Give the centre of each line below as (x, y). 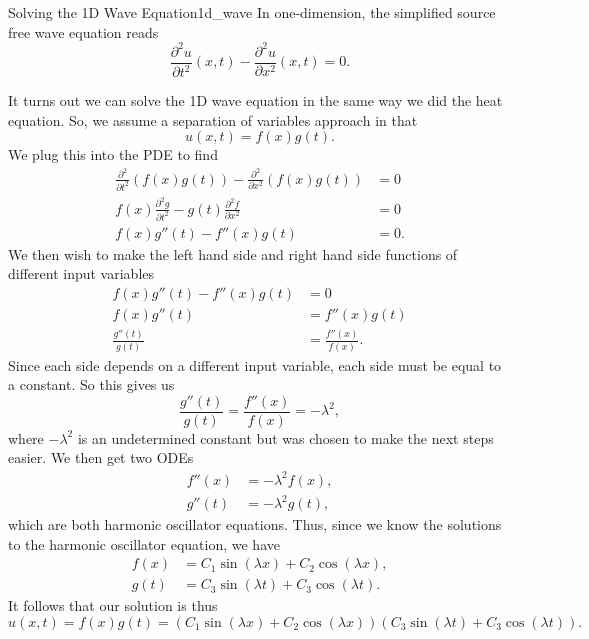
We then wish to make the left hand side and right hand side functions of (233, 253)
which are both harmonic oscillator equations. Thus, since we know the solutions (255, 524)
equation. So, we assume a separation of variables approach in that (213, 119)
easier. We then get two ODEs (101, 457)
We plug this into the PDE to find (113, 154)
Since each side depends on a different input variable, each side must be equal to (255, 364)
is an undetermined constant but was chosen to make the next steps (285, 437)
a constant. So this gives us (91, 384)
